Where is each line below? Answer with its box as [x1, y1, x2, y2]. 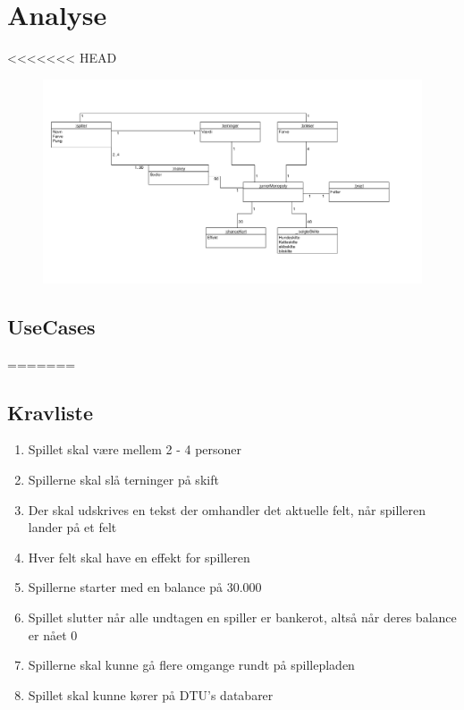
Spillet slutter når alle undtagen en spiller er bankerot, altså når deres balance [28, 608, 457, 627]
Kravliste [7, 398, 94, 426]
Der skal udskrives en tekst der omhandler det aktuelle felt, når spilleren [28, 500, 426, 519]
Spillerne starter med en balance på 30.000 [28, 578, 262, 596]
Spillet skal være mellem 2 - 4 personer [28, 440, 242, 459]
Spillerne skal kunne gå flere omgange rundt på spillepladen [28, 655, 355, 674]
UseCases [7, 312, 96, 340]
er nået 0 [28, 625, 78, 644]
